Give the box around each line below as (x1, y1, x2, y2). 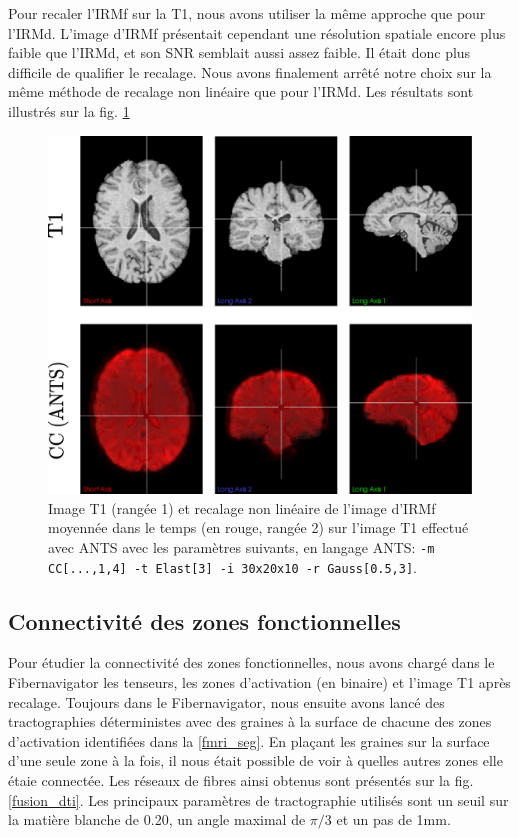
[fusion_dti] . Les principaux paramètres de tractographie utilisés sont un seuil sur (8, 789, 509, 810)
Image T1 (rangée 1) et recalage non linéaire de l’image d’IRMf (48, 497, 436, 518)
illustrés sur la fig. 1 (8, 100, 130, 121)
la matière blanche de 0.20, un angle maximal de (8, 809, 306, 830)
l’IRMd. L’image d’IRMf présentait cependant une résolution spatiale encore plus (8, 22, 506, 43)
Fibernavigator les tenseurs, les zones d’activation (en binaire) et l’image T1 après (8, 672, 511, 693)
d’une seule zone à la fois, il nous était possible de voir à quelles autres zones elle (8, 750, 503, 771)
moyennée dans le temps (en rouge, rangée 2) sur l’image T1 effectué (48, 517, 469, 538)
